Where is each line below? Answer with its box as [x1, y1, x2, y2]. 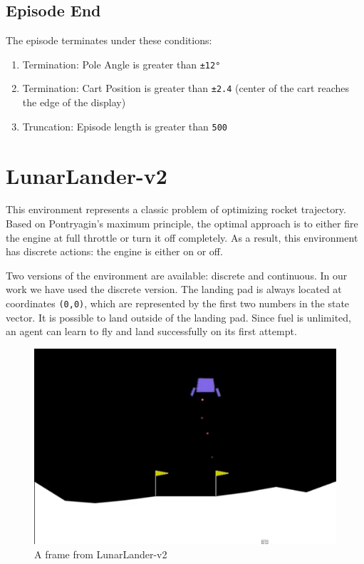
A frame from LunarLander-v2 [34, 547, 167, 561]
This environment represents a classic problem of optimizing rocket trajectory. [6, 202, 346, 217]
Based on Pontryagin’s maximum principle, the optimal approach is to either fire [6, 216, 358, 231]
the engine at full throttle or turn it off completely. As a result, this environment [6, 230, 358, 245]
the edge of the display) [22, 95, 126, 110]
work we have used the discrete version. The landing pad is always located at [6, 282, 342, 297]
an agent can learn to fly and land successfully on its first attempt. [6, 324, 297, 339]
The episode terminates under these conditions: [6, 33, 212, 48]
